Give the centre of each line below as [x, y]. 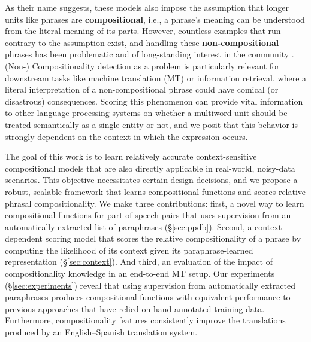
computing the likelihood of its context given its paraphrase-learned [129, 250]
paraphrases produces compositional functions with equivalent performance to [148, 297]
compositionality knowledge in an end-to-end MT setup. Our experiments [140, 274]
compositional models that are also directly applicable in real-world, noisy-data [150, 168]
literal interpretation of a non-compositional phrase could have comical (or [142, 89]
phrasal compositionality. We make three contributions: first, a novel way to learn [155, 203]
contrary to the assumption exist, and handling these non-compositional [142, 42]
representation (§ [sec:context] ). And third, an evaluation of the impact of [139, 262]
